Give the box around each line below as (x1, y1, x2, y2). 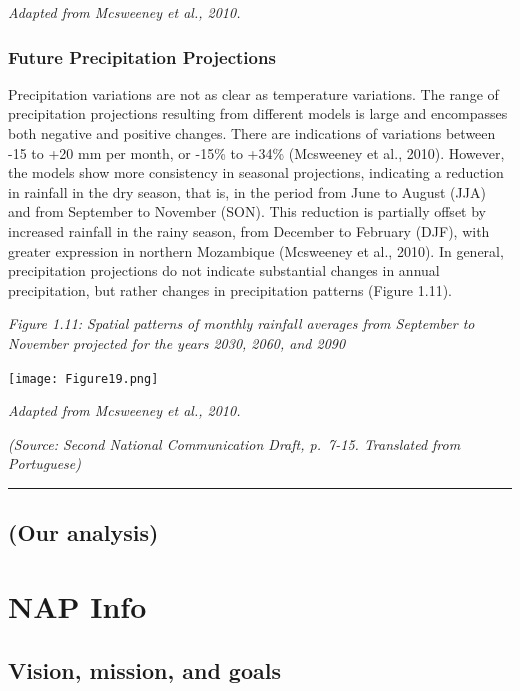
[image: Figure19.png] (8, 371, 159, 386)
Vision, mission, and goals (8, 654, 281, 685)
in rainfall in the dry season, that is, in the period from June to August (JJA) (8, 181, 486, 202)
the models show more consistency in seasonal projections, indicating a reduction (8, 162, 504, 183)
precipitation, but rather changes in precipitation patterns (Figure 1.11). (8, 279, 452, 300)
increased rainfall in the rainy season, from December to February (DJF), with (8, 220, 490, 241)
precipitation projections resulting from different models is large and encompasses (8, 103, 508, 124)
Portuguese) (8, 453, 82, 474)
